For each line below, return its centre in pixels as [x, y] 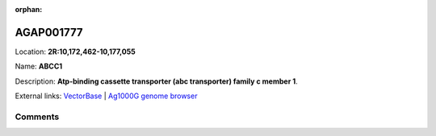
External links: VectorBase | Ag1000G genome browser [106, 96]
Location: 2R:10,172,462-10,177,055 [75, 52]
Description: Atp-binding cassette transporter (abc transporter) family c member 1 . [156, 81]
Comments [37, 117]
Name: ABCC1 [39, 66]
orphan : [29, 9]
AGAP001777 [49, 32]
